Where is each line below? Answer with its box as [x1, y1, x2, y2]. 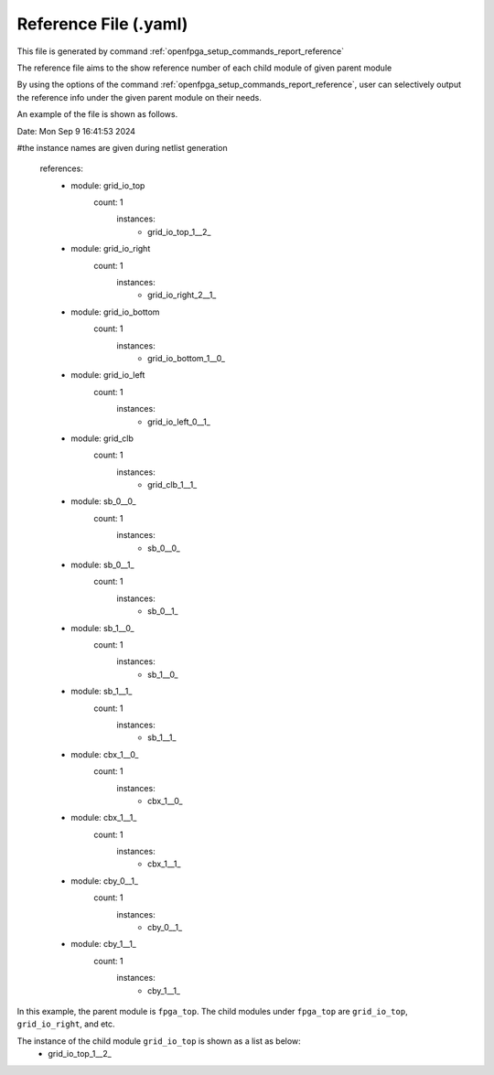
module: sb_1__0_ [70, 622, 134, 633]
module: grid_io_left [70, 370, 145, 381]
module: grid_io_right [70, 243, 151, 254]
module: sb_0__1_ [70, 559, 134, 571]
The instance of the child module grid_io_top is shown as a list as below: [16, 1035, 301, 1047]
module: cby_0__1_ [70, 875, 139, 887]
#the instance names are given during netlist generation [16, 142, 228, 153]
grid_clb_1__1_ [147, 479, 198, 490]
